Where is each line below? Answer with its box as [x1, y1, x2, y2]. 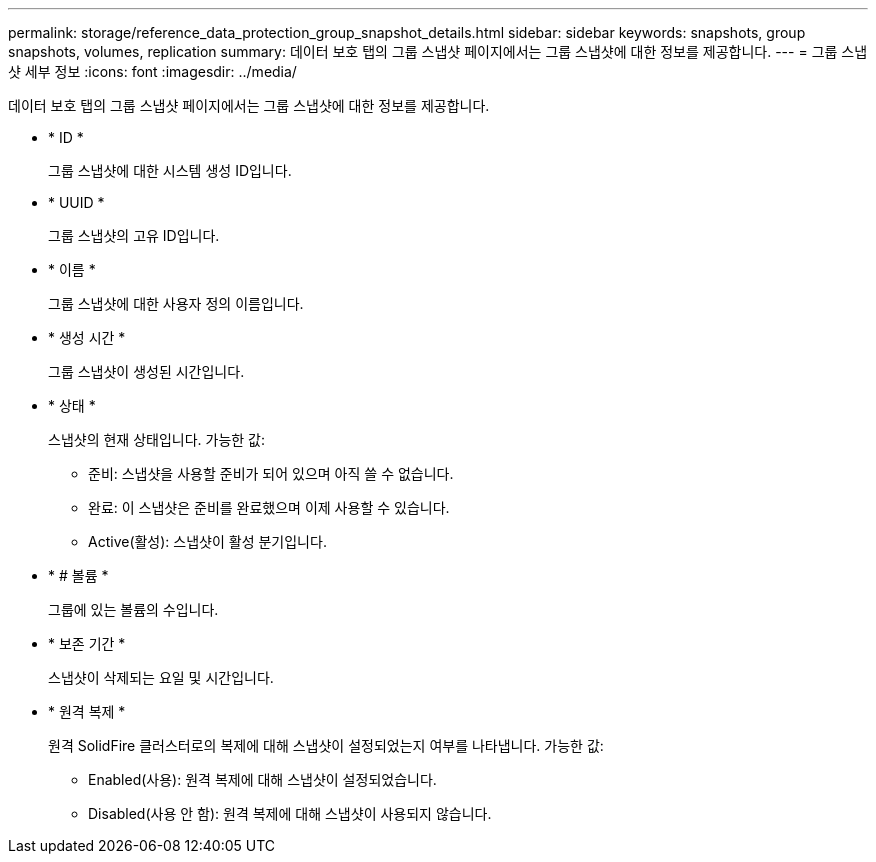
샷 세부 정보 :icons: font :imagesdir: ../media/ [8, 63, 297, 80]
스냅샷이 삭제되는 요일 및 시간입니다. [48, 669, 274, 686]
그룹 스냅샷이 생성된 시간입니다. [48, 363, 245, 380]
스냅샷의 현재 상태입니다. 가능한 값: [48, 431, 266, 448]
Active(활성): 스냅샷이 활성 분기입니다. [88, 533, 327, 550]
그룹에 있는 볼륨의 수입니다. [48, 601, 219, 618]
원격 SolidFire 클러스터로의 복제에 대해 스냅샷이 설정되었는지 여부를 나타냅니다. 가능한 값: [48, 737, 604, 754]
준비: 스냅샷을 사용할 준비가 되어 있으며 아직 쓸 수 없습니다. [88, 465, 454, 482]
